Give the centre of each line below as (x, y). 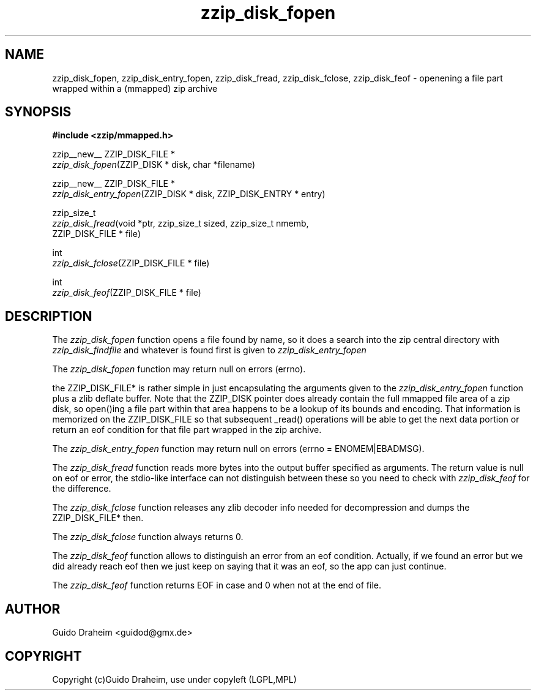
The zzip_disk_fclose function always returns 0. (148, 537)
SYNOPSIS (38, 112)
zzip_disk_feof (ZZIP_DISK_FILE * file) (127, 293)
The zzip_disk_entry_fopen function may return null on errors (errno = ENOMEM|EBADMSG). (238, 449)
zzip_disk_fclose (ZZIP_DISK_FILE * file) (131, 263)
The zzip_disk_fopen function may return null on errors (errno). (179, 369)
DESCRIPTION (49, 316)
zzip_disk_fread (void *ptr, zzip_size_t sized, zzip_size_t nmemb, (181, 224)
